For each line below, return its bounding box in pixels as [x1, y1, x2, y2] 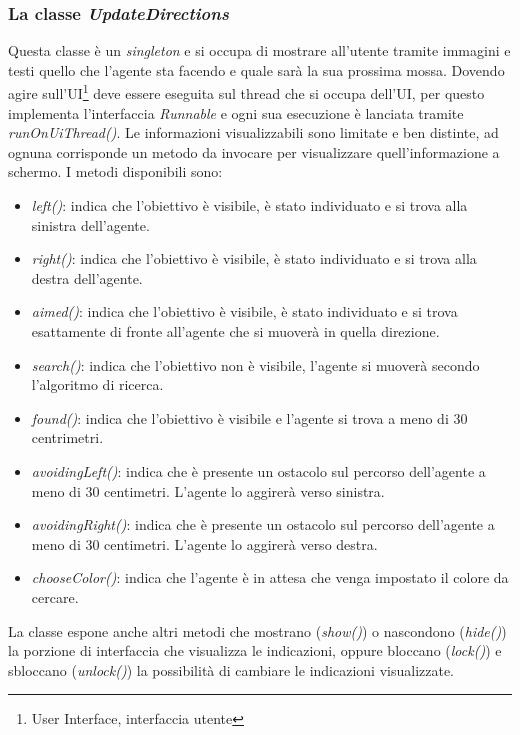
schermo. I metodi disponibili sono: [8, 161, 223, 182]
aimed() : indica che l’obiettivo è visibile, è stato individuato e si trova [31, 301, 458, 322]
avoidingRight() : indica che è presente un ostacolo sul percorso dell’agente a [31, 514, 495, 535]
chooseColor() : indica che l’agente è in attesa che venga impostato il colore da [31, 567, 509, 588]
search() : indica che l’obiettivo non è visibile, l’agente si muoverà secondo [31, 354, 480, 375]
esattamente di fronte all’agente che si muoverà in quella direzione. [31, 321, 440, 341]
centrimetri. [31, 427, 104, 448]
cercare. [31, 586, 79, 607]
